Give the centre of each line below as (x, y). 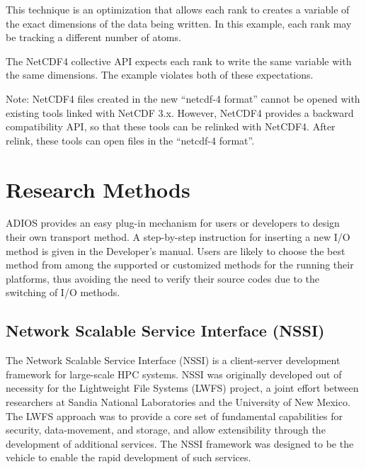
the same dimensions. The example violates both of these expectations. (160, 75)
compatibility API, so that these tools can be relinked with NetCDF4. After (171, 126)
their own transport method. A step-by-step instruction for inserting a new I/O (178, 237)
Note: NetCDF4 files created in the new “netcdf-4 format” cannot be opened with (183, 98)
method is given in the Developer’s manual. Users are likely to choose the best (176, 250)
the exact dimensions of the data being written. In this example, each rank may (179, 23)
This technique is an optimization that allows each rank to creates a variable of (178, 9)
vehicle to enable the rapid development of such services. (128, 457)
